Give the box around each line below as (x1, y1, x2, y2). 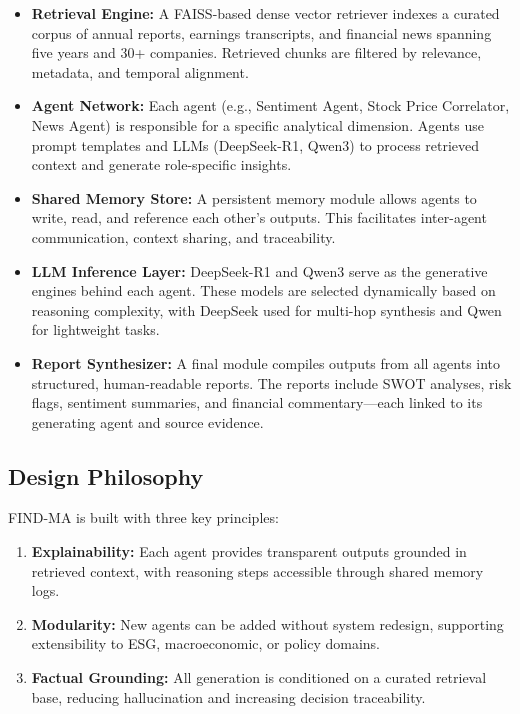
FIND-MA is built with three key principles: (8, 507, 279, 528)
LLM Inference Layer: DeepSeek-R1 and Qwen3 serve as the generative (31, 260, 488, 281)
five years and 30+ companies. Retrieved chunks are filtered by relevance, (31, 42, 482, 63)
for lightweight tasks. (31, 319, 160, 340)
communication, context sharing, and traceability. (31, 226, 336, 247)
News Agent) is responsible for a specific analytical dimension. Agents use (31, 114, 484, 135)
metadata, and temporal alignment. (31, 61, 249, 82)
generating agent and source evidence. (31, 411, 264, 432)
